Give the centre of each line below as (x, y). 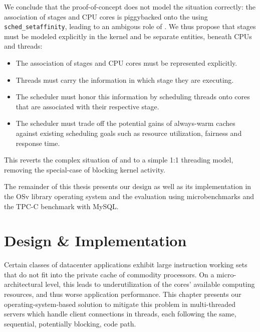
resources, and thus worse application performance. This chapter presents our (123, 294)
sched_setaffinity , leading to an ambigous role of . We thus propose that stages (130, 26)
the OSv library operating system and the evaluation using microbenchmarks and (129, 196)
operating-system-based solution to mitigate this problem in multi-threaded (120, 304)
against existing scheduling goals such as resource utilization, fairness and (129, 133)
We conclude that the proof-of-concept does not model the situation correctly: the (130, 7)
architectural (24, 284)
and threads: (23, 46)
